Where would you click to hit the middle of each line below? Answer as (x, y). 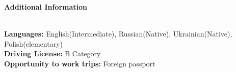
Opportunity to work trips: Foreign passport (80, 63)
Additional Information (46, 7)
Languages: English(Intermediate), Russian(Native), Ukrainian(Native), (118, 34)
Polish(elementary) (34, 43)
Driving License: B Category (53, 53)
